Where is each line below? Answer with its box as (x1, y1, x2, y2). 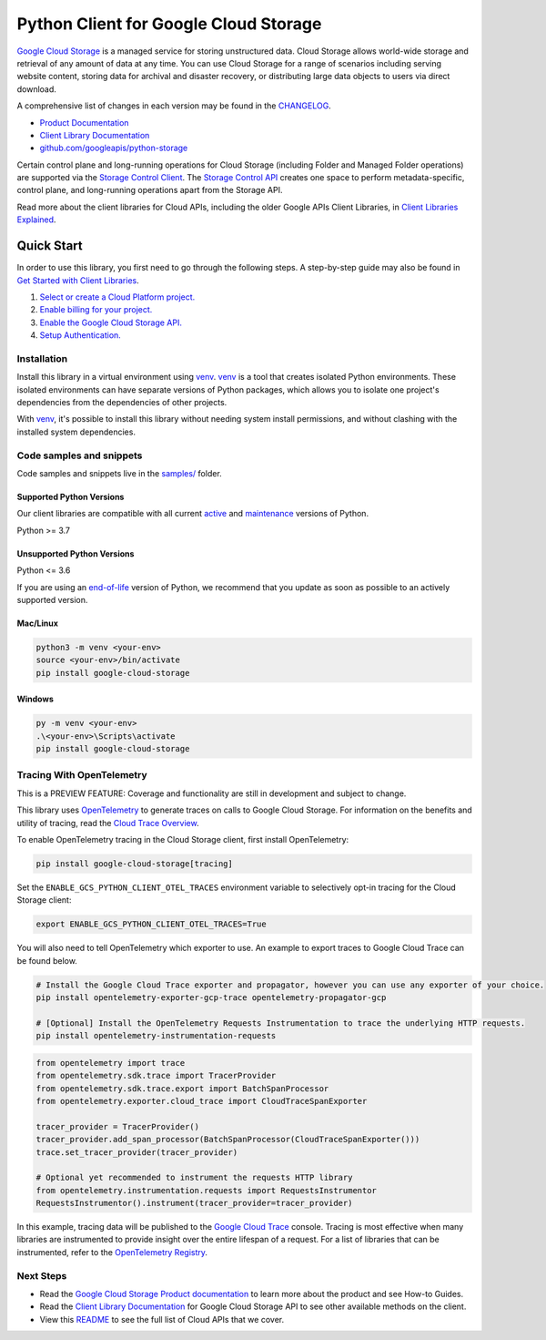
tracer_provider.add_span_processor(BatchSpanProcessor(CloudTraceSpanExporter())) (35, 1134, 420, 1145)
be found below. (16, 955, 77, 966)
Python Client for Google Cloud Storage (16, 14, 322, 34)
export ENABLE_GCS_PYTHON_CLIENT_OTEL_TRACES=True (35, 919, 268, 929)
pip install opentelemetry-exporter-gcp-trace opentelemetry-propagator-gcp (35, 993, 387, 1003)
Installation (16, 352, 68, 364)
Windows (16, 693, 54, 705)
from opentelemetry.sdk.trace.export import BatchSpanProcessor (35, 1083, 329, 1093)
